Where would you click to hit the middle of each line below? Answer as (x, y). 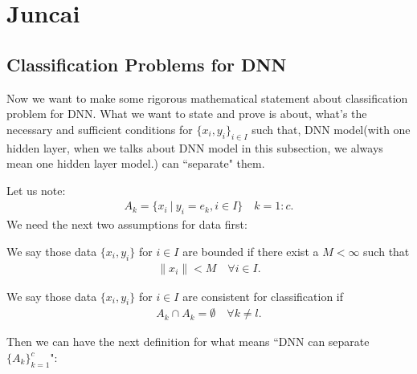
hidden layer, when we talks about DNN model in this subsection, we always (195, 147)
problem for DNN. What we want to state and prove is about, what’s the (187, 114)
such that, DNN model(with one (331, 129)
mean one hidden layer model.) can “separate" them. (136, 163)
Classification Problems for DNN (147, 64)
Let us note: (36, 190)
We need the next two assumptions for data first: (127, 224)
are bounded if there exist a (251, 251)
